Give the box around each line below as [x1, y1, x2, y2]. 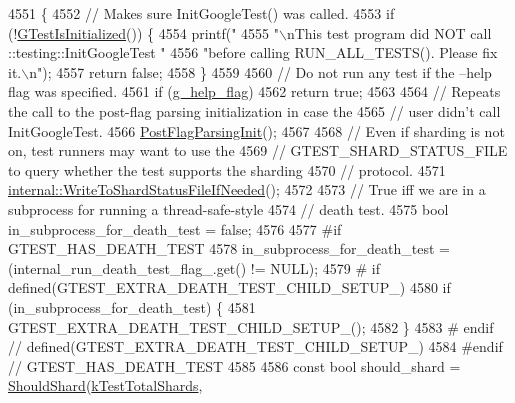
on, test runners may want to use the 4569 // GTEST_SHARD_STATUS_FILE [8, 140, 508, 161]
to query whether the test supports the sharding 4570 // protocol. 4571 [8, 159, 446, 180]
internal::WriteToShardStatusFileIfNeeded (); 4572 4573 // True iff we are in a [8, 179, 486, 200]
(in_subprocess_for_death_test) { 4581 [8, 296, 256, 317]
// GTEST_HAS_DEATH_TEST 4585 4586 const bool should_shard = [8, 355, 461, 376]
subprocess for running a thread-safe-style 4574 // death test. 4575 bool [8, 198, 449, 219]
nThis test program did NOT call [286, 22, 492, 43]
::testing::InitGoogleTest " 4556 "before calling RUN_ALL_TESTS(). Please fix [8, 42, 498, 63]
